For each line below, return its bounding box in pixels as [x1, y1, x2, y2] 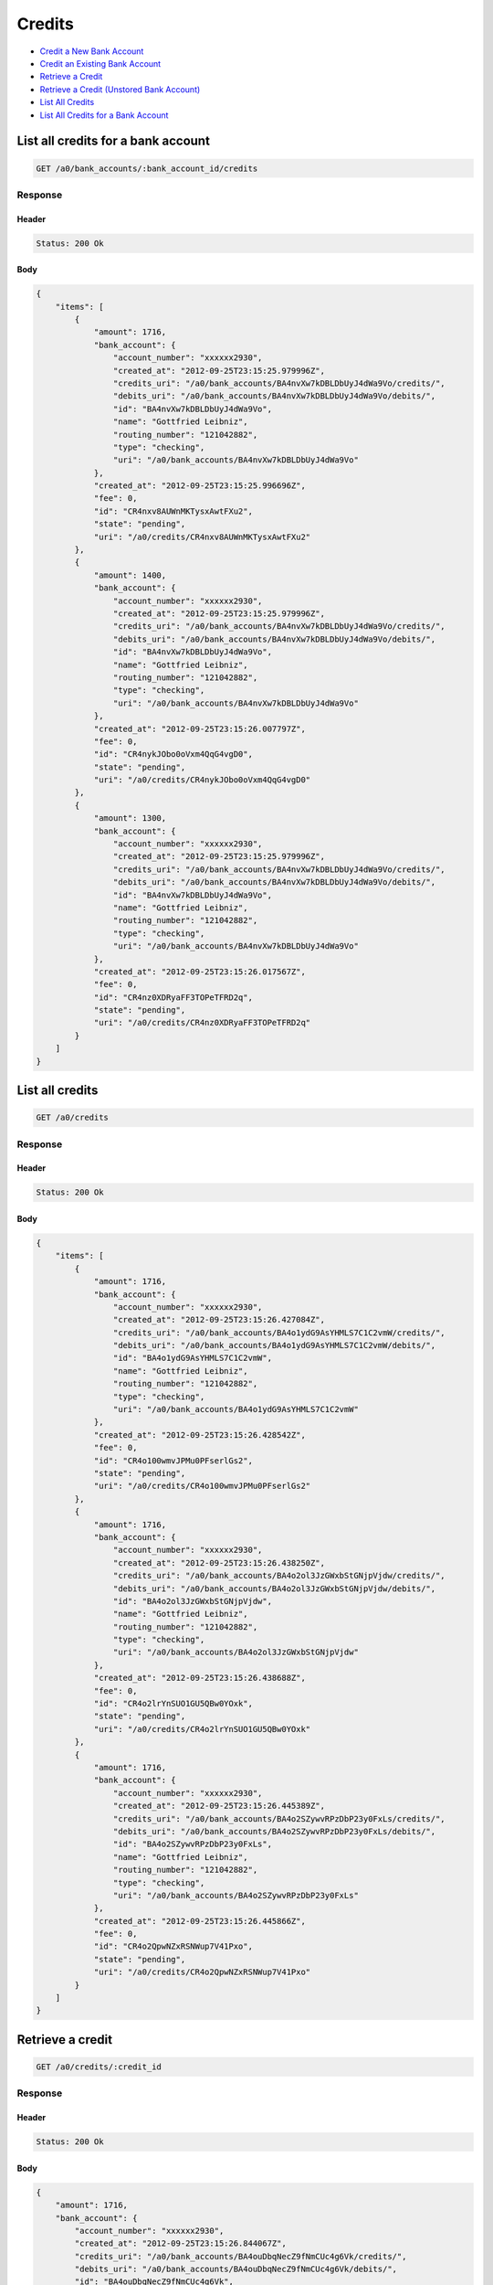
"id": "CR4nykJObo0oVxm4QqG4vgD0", [93, 749, 253, 760]
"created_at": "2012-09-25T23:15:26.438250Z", [112, 1557, 326, 1568]
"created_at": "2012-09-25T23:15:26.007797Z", [93, 723, 306, 734]
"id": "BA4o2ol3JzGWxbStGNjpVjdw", [112, 1596, 273, 1606]
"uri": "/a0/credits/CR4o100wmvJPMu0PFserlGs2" [93, 1481, 311, 1492]
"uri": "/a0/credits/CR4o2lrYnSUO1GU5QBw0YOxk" [93, 1724, 311, 1734]
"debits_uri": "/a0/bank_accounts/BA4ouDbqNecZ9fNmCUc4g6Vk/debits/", [74, 2264, 397, 2275]
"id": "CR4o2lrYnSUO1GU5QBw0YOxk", [93, 1698, 253, 1709]
